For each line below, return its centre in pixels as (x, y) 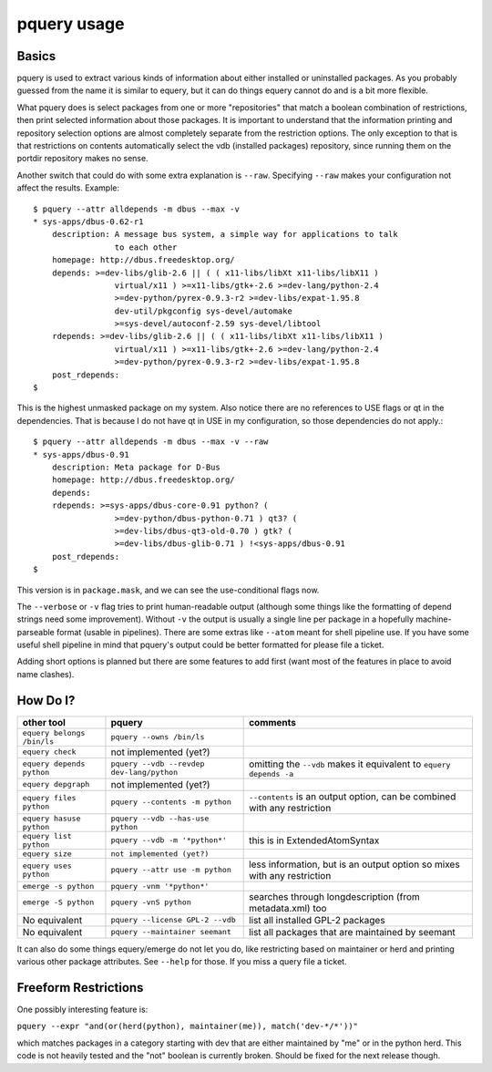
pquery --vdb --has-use (160, 818)
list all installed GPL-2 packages (318, 920)
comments (272, 722)
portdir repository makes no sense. (83, 159)
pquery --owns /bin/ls (158, 737)
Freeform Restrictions (80, 988)
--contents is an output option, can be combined (353, 796)
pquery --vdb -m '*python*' (169, 840)
